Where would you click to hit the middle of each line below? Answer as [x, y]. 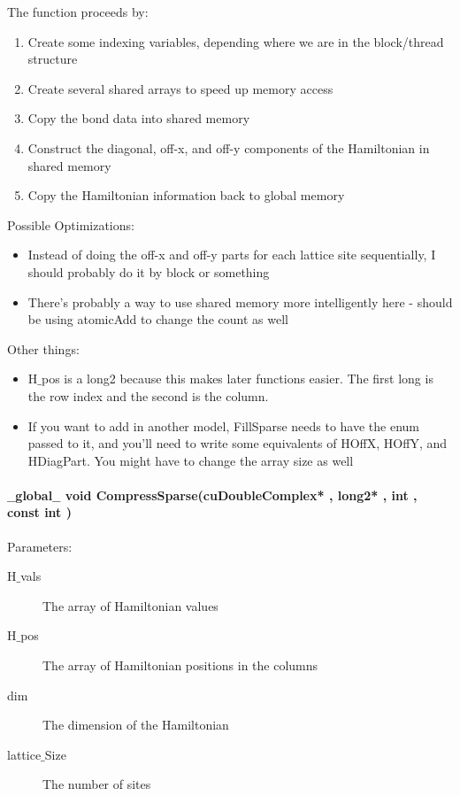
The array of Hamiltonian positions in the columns [180, 665]
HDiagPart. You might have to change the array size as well [191, 460]
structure [53, 59]
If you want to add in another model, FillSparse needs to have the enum [223, 425]
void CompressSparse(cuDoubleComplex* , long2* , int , [241, 495]
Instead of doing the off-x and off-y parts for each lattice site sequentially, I [232, 255]
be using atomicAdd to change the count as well [158, 319]
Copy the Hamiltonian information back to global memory [186, 195]
